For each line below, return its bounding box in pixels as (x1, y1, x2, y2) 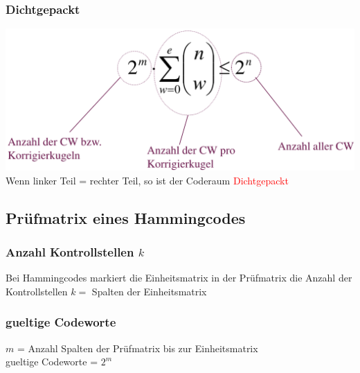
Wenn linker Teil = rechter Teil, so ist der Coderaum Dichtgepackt (6, 173, 289, 187)
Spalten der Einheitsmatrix (91, 284, 207, 298)
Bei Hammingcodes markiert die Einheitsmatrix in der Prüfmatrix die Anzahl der (6, 270, 352, 285)
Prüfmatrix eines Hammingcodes (6, 207, 246, 228)
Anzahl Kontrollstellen (6, 243, 134, 260)
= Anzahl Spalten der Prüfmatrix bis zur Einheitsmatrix (17, 340, 258, 355)
